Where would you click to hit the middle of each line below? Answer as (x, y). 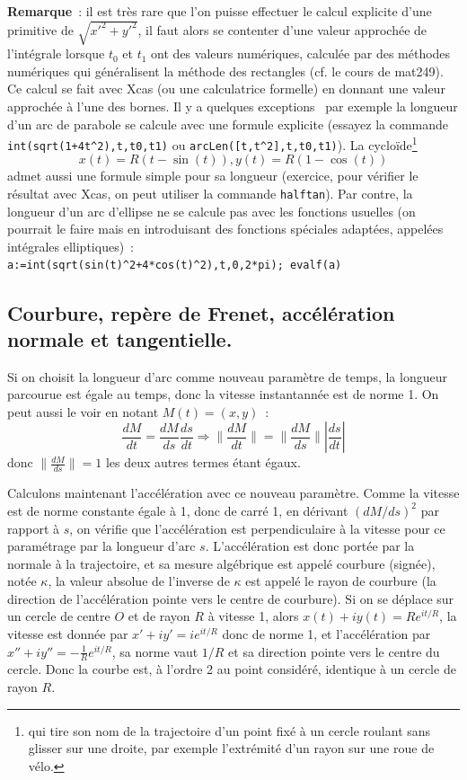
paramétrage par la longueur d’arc (101, 546)
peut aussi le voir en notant (83, 411)
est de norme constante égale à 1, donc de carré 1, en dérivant (178, 510)
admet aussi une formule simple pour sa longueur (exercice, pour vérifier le (213, 176)
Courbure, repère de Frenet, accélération (201, 312)
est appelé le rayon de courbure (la (341, 581)
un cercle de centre (59, 616)
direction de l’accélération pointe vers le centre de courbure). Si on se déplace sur (231, 598)
